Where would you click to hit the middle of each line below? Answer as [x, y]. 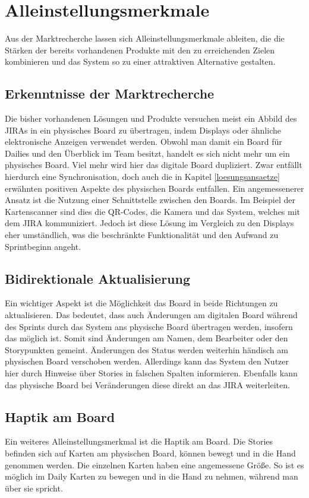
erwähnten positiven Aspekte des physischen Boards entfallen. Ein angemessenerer [154, 188]
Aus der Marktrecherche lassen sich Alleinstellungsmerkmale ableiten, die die [145, 38]
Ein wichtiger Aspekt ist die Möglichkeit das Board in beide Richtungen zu [141, 303]
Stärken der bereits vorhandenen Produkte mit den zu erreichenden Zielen [140, 50]
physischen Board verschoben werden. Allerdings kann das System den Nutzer [147, 361]
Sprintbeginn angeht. [43, 246]
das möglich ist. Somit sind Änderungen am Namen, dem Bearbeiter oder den [146, 338]
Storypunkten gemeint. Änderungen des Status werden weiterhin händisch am [146, 349]
